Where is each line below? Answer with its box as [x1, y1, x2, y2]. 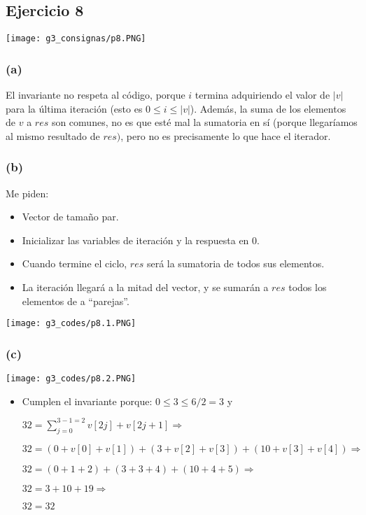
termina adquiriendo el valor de [195, 87, 330, 102]
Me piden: [6, 185, 49, 200]
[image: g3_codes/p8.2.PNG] [6, 374, 136, 384]
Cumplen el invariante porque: [22, 393, 153, 408]
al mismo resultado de [6, 128, 100, 143]
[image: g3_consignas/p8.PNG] [6, 34, 146, 44]
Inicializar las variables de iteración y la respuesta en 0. [22, 232, 260, 247]
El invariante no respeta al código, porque [6, 87, 185, 102]
